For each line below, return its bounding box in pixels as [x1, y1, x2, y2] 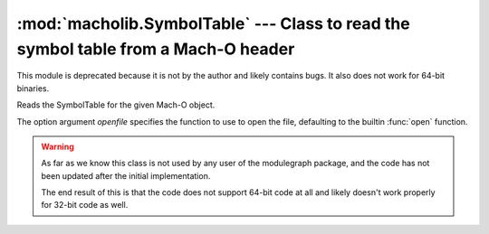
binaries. [16, 82, 50, 94]
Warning [41, 141, 74, 152]
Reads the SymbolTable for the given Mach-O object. [16, 99, 216, 110]
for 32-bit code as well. [41, 200, 129, 211]
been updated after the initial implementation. [41, 170, 211, 181]
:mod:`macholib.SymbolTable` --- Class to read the [16, 14, 411, 33]
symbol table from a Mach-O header [16, 39, 295, 59]
